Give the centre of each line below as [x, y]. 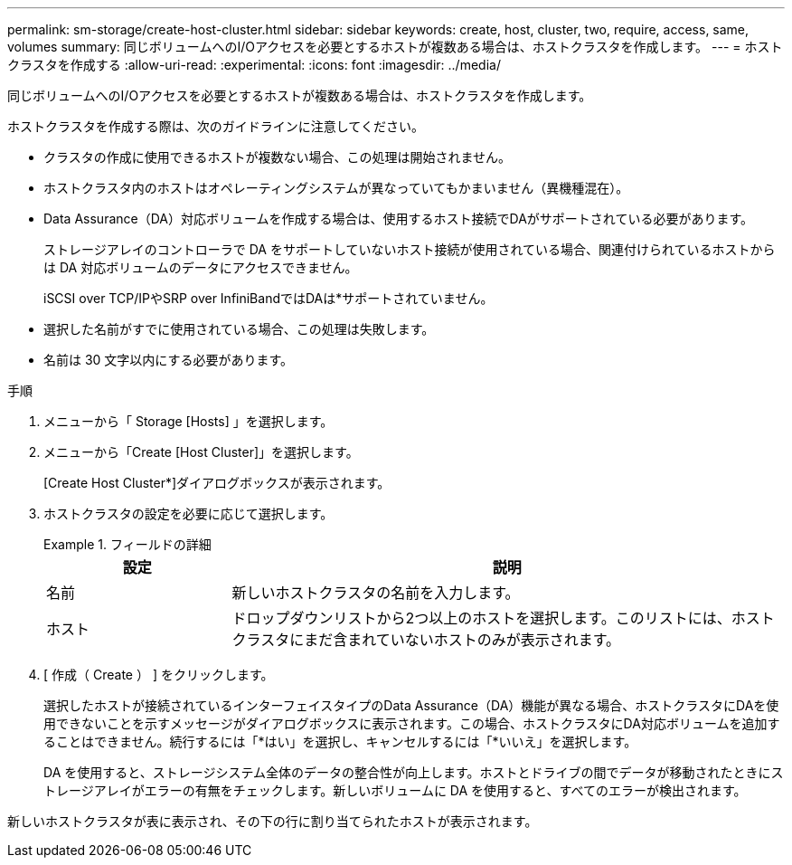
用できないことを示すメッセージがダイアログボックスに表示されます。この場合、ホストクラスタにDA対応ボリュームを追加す [412, 723]
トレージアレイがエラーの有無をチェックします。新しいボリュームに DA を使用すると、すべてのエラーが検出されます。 [395, 790]
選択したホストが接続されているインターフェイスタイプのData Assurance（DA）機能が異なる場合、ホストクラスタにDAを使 [411, 705]
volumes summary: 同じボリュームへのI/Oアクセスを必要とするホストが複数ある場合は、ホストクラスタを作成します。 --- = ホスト [395, 47]
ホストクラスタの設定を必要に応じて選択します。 [189, 513]
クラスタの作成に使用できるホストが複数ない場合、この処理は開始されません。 [278, 157]
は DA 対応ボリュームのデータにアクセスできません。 [201, 267]
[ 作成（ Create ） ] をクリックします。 [159, 675]
